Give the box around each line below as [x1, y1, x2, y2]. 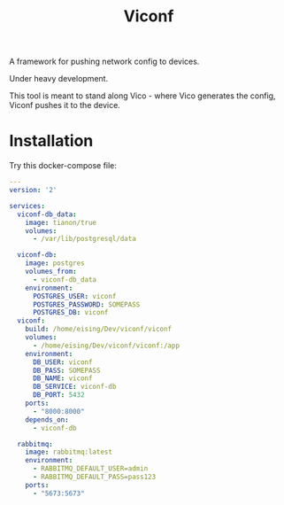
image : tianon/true [25, 218, 97, 227]
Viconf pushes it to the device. [9, 100, 121, 111]
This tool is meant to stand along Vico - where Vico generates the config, [9, 90, 276, 101]
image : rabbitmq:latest [25, 447, 113, 457]
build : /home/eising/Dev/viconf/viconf [25, 325, 173, 334]
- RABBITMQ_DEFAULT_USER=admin [32, 464, 149, 473]
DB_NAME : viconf [32, 374, 93, 383]
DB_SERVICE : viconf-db [32, 383, 117, 392]
